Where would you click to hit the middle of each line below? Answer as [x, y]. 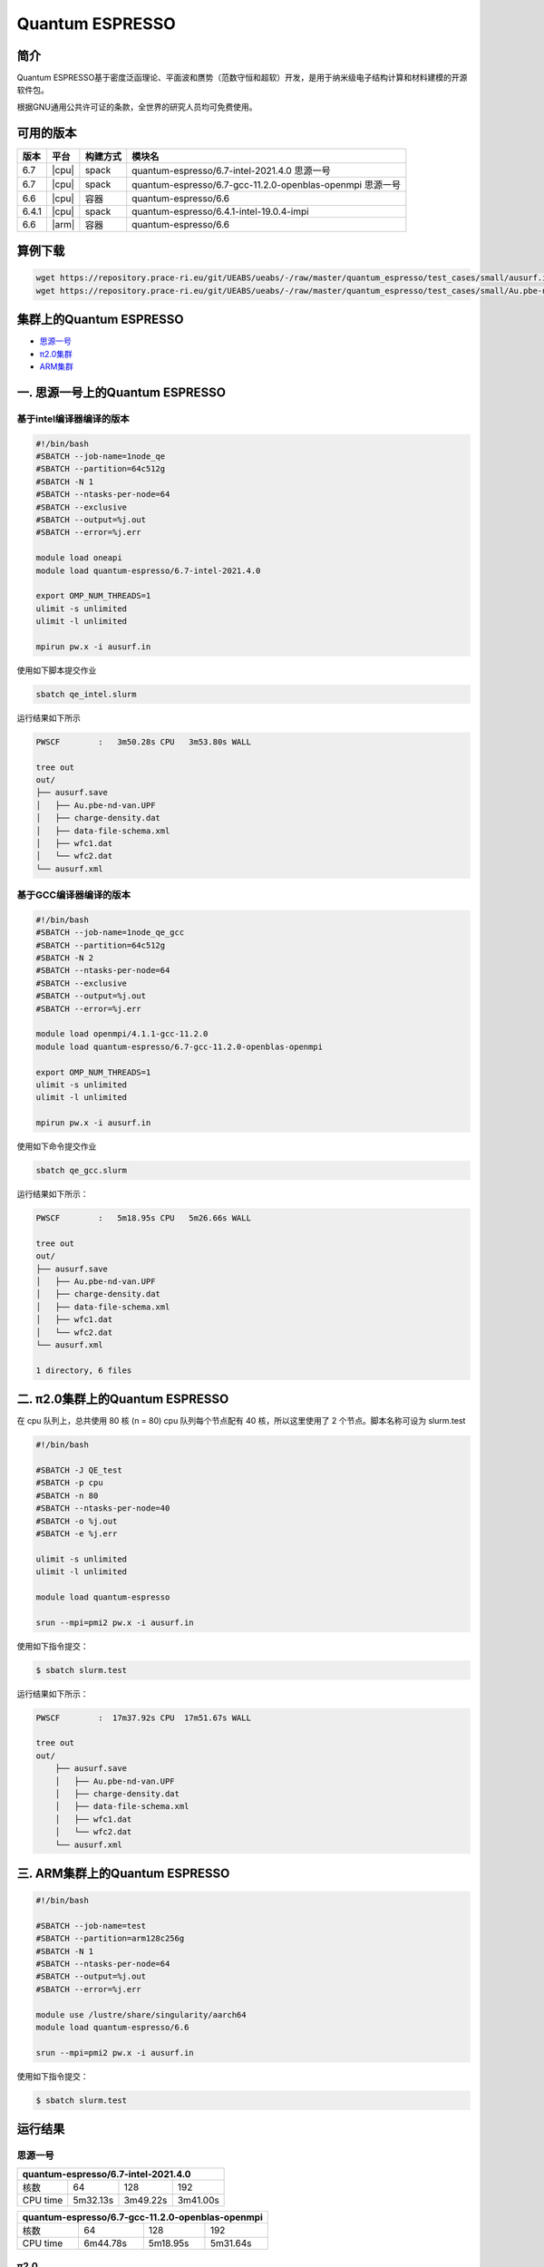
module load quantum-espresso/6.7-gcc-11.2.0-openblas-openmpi [180, 1046]
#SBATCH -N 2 [65, 958]
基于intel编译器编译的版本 [73, 419]
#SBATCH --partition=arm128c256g [110, 1939]
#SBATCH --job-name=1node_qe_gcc [110, 933]
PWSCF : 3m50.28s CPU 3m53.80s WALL [143, 742]
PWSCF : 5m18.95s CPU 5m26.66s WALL [143, 1218]
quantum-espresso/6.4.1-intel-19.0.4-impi [220, 211]
